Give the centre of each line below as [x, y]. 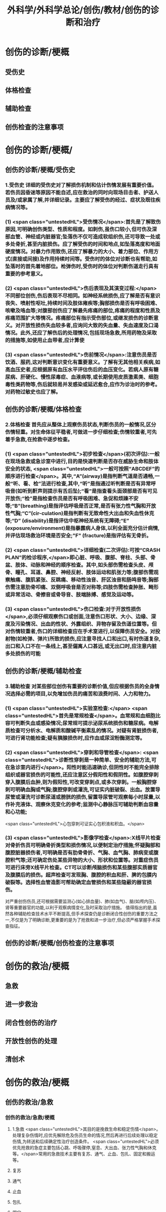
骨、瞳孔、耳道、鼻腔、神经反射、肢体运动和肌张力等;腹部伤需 [80, 573]
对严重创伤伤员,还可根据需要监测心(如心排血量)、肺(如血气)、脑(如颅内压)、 [82, 901]
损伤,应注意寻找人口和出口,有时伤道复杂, [113, 639]
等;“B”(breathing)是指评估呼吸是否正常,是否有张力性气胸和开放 [81, 506]
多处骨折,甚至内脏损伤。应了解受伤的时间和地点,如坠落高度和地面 [83, 244]
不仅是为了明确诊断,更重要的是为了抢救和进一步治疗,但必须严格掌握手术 [83, 920]
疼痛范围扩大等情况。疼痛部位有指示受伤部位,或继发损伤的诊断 [79, 318]
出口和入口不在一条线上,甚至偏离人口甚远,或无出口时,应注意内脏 [81, 646]
